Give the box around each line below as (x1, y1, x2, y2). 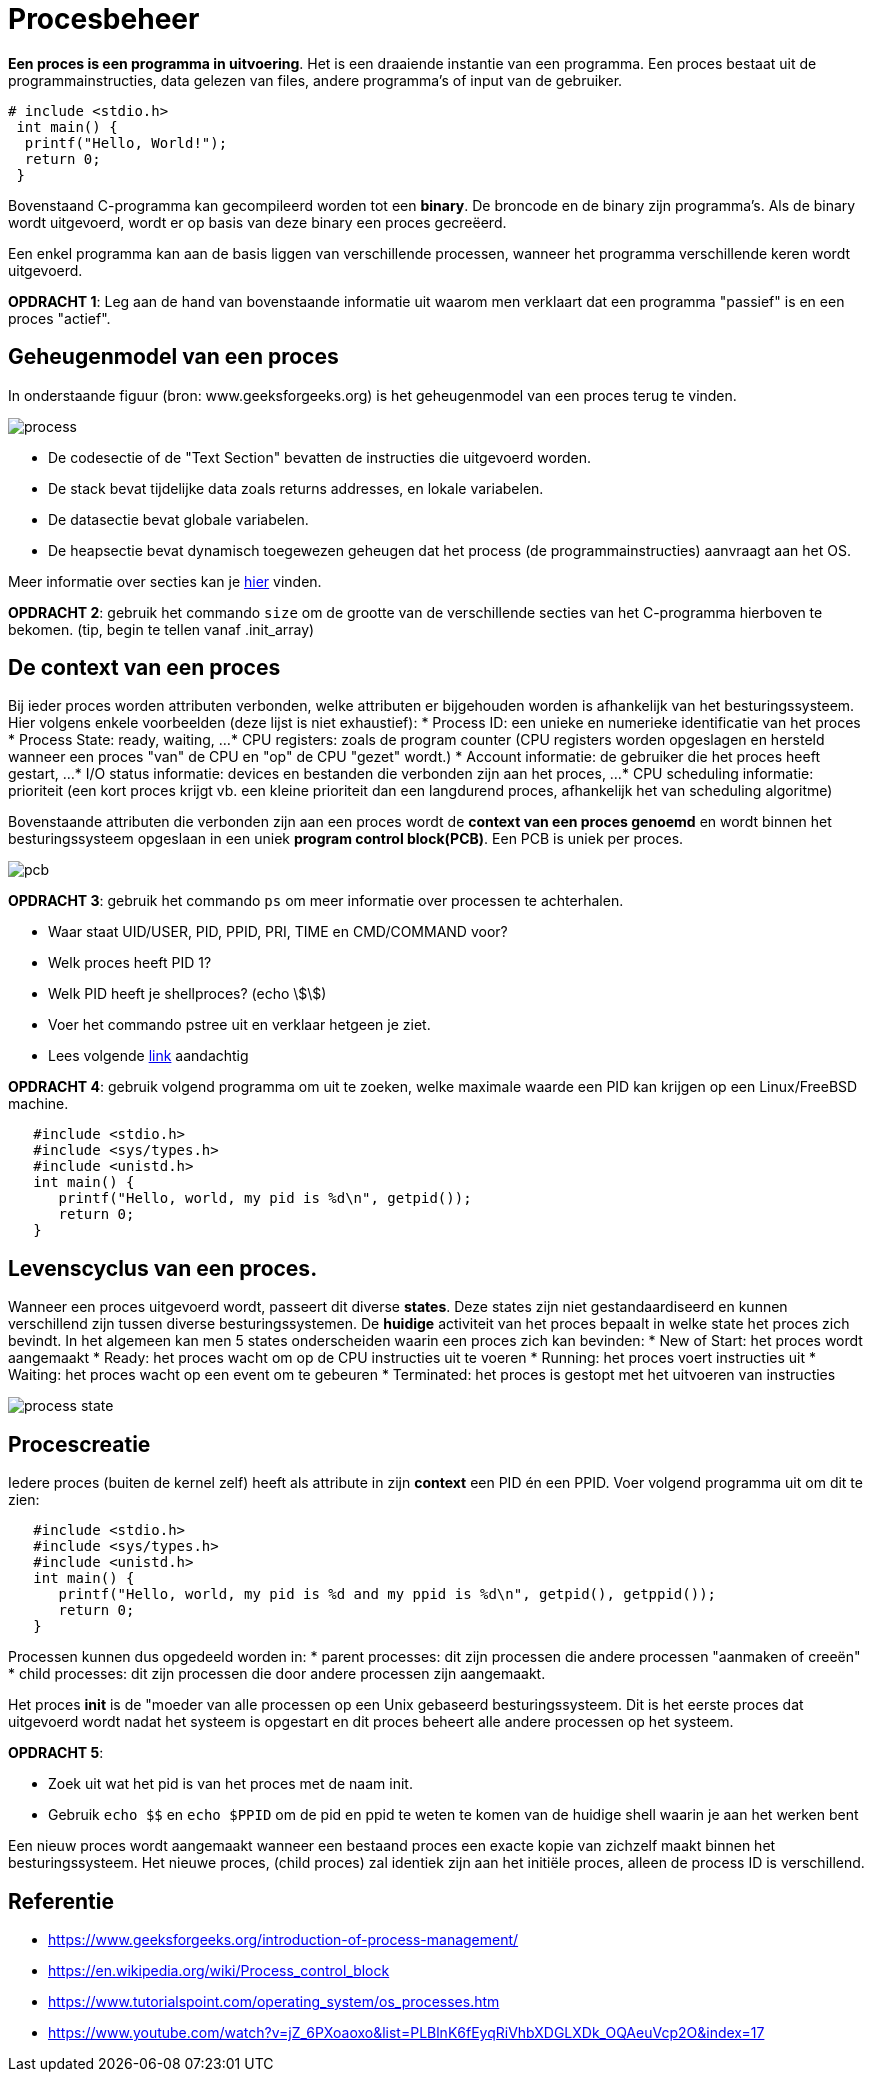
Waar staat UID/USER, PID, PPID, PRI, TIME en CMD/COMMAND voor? (48, 923, 508, 941)
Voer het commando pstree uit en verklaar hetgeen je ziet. (48, 1016, 431, 1034)
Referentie (8, 1888, 114, 1914)
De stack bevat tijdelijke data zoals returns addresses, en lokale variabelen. (48, 479, 544, 497)
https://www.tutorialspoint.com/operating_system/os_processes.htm (48, 1992, 500, 2010)
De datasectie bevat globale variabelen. (48, 510, 309, 528)
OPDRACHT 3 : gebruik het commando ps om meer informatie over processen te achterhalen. (8, 892, 624, 910)
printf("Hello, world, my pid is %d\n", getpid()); (58, 1190, 472, 1207)
